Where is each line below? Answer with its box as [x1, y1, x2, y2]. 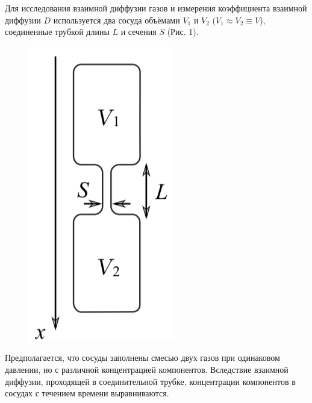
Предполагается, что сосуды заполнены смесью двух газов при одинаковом [5, 351, 280, 364]
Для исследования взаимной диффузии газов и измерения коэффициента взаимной [5, 2, 307, 14]
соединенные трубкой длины [5, 25, 110, 38]
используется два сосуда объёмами [53, 13, 180, 26]
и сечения [120, 25, 157, 38]
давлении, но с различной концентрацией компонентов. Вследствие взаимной [5, 363, 289, 375]
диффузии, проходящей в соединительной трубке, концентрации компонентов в [5, 375, 296, 387]
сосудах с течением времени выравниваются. [5, 387, 169, 399]
